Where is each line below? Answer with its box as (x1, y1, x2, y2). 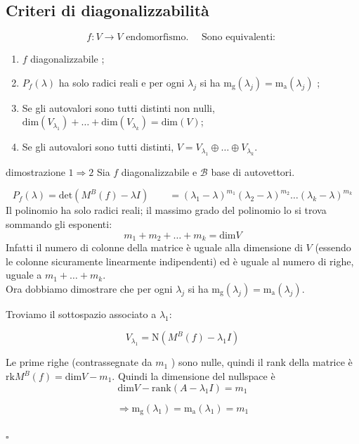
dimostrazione (6, 164, 65, 179)
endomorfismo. (126, 32, 189, 43)
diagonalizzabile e (121, 164, 197, 179)
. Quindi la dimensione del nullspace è (112, 369, 275, 383)
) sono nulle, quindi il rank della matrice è (171, 355, 353, 369)
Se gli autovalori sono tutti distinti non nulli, (22, 100, 215, 115)
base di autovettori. (211, 164, 295, 179)
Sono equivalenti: (202, 32, 276, 43)
